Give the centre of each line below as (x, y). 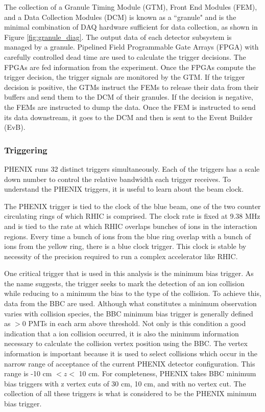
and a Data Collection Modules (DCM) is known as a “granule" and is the (120, 17)
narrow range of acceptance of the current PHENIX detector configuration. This (130, 363)
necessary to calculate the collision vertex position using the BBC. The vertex (126, 343)
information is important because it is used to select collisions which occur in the (131, 353)
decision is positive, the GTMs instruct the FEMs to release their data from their (131, 87)
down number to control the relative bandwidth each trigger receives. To (118, 179)
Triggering (26, 150)
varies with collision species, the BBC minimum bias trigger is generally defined (129, 313)
